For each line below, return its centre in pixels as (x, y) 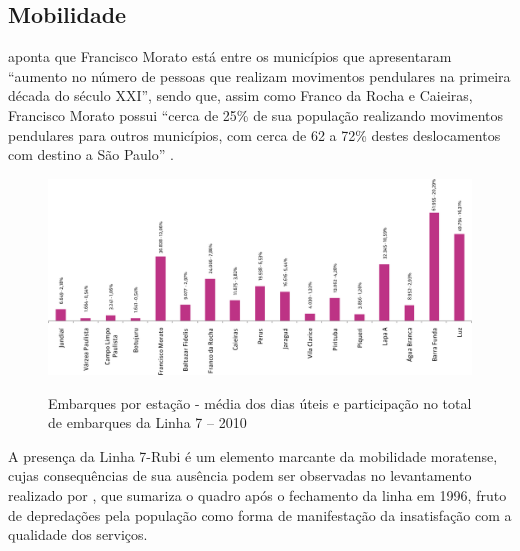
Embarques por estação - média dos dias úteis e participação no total (260, 402)
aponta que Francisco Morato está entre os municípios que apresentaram (230, 56)
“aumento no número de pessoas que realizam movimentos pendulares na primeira (259, 75)
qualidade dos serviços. (78, 534)
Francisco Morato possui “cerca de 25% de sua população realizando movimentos (255, 114)
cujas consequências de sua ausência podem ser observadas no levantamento (240, 475)
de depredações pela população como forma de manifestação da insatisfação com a (260, 514)
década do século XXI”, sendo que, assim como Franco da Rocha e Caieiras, (240, 95)
